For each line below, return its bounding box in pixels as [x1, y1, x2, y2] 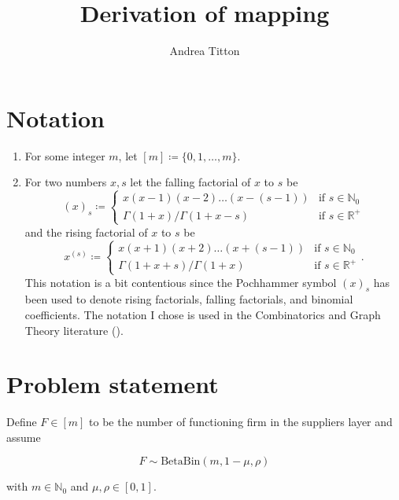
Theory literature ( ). [24, 322, 124, 338]
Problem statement [6, 368, 219, 400]
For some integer [24, 147, 105, 164]
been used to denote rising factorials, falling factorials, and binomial [24, 291, 353, 307]
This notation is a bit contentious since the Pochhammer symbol [24, 274, 337, 290]
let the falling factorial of [130, 174, 251, 190]
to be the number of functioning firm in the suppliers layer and [89, 414, 393, 430]
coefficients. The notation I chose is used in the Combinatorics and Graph [24, 306, 381, 322]
